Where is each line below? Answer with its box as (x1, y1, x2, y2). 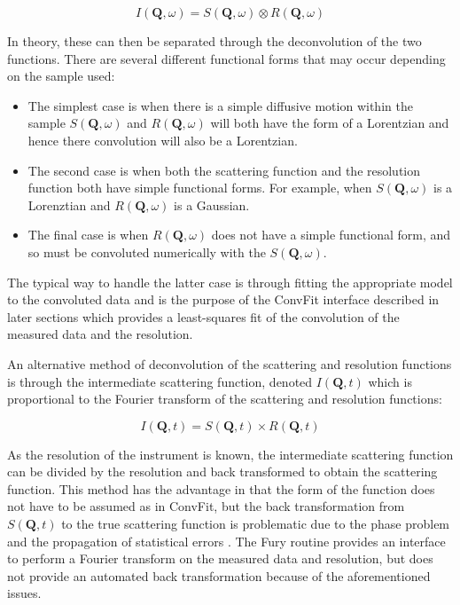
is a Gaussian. (174, 195, 250, 214)
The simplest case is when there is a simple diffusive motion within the (27, 96, 413, 114)
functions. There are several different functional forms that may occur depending (7, 49, 446, 67)
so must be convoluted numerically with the (27, 242, 266, 261)
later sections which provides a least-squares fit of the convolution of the (7, 307, 400, 326)
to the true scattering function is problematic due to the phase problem (61, 515, 450, 533)
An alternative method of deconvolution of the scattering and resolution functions (7, 354, 452, 373)
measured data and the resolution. (7, 325, 193, 343)
